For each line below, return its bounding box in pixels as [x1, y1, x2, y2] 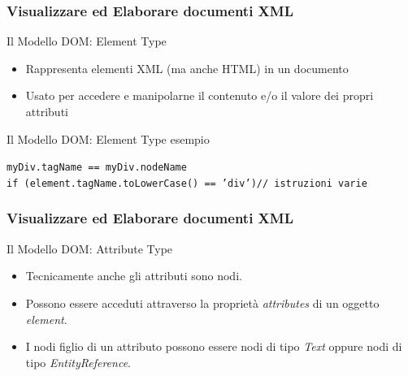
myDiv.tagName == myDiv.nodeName [7, 162, 187, 174]
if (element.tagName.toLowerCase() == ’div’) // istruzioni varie [7, 177, 367, 189]
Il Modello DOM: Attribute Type [7, 240, 173, 257]
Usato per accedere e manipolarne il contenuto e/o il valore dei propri [25, 87, 374, 104]
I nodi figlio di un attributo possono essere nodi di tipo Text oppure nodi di [25, 338, 402, 355]
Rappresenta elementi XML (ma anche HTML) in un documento [25, 59, 349, 76]
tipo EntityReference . [25, 353, 131, 370]
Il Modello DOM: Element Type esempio [7, 130, 210, 147]
